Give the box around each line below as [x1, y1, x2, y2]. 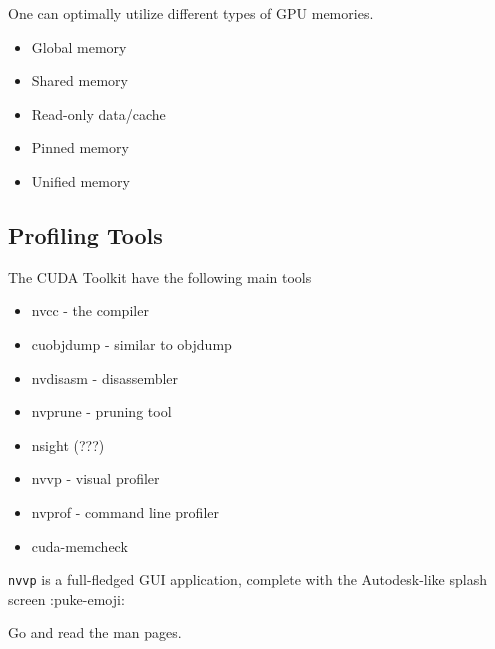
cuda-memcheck [31, 535, 128, 556]
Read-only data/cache [31, 103, 166, 124]
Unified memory [31, 170, 130, 191]
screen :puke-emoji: [8, 588, 125, 609]
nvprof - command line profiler [31, 501, 219, 522]
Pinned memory [31, 137, 129, 158]
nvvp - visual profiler [31, 468, 160, 489]
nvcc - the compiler [31, 300, 149, 321]
